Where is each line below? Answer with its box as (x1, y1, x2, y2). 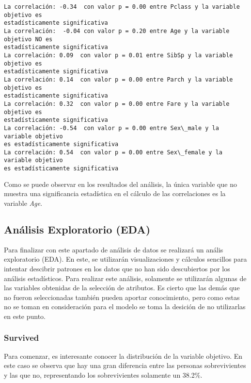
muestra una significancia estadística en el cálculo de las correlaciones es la (4, 188, 226, 199)
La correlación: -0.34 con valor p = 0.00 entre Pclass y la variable (4, 3, 240, 10)
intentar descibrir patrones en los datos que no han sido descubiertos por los (4, 263, 230, 273)
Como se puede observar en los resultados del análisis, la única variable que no (4, 179, 237, 189)
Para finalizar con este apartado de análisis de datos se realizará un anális (4, 244, 223, 254)
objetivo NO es (4, 35, 53, 43)
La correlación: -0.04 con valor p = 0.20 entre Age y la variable (4, 27, 230, 34)
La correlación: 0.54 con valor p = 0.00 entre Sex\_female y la (4, 149, 223, 156)
